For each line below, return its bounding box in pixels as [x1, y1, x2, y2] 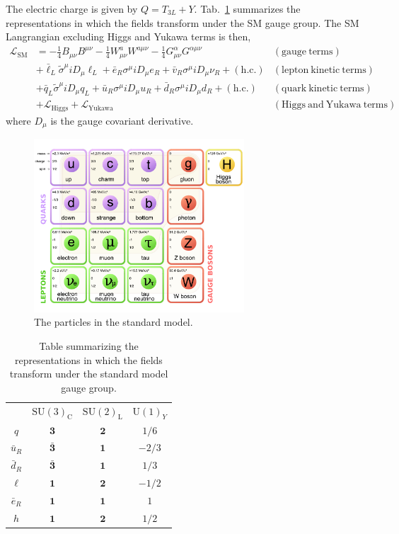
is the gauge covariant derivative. [50, 113, 194, 127]
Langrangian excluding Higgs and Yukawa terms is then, [6, 29, 251, 44]
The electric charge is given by [6, 1, 138, 16]
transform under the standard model [9, 366, 168, 381]
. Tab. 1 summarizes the [194, 1, 301, 16]
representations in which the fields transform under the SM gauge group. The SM [6, 15, 359, 30]
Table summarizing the [39, 338, 139, 353]
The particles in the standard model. [34, 314, 193, 329]
